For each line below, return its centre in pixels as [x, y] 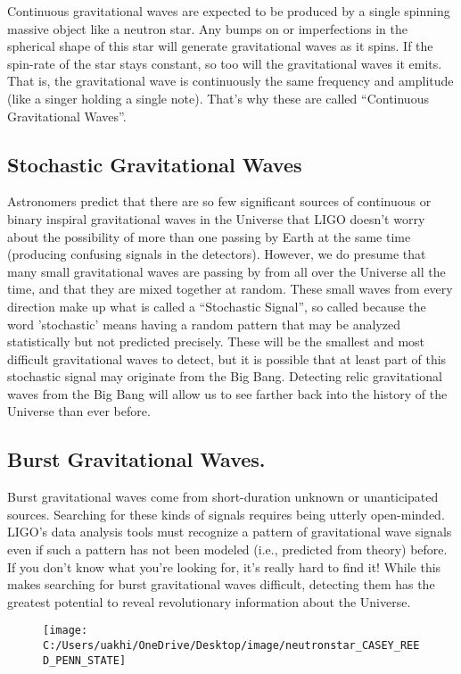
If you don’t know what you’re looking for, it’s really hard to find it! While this [224, 566]
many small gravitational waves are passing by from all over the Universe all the [226, 271]
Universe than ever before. [79, 411]
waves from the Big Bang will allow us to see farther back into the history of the [227, 393]
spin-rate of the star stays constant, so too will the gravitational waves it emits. [225, 63]
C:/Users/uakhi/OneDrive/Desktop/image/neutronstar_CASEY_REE [231, 646]
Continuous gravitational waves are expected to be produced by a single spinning [229, 11]
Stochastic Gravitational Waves [155, 164]
